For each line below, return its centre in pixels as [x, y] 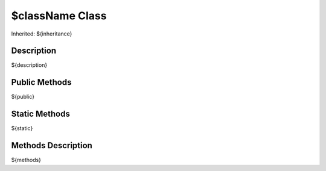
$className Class [59, 16]
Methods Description [52, 145]
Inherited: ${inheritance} [42, 34]
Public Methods [41, 82]
